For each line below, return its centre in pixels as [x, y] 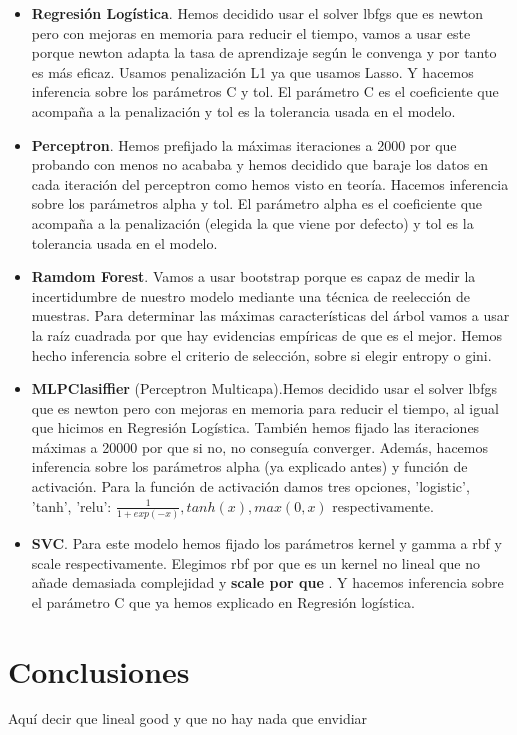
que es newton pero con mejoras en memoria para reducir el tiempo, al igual [265, 407]
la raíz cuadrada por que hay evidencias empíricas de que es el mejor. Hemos [267, 334]
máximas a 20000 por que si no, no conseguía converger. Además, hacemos [260, 446]
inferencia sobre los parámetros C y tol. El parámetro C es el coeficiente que [265, 91]
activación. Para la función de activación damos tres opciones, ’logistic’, [250, 486]
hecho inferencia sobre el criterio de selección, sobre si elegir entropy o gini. [261, 354]
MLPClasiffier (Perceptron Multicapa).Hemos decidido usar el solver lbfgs [264, 388]
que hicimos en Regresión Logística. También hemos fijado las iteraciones [255, 427]
